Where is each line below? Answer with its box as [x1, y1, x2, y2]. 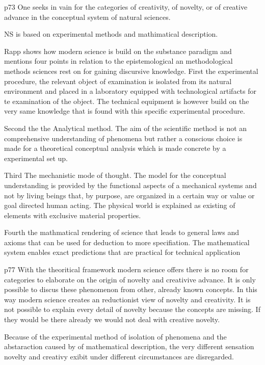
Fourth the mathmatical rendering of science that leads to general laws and [4, 227, 240, 238]
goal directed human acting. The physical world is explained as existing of [4, 200, 235, 211]
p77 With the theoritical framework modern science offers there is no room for [4, 264, 249, 275]
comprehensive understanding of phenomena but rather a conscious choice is [4, 133, 243, 143]
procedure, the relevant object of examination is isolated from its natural [4, 75, 232, 86]
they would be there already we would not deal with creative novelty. [4, 314, 220, 325]
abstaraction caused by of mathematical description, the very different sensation [4, 341, 254, 352]
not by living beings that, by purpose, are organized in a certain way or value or [4, 190, 255, 200]
